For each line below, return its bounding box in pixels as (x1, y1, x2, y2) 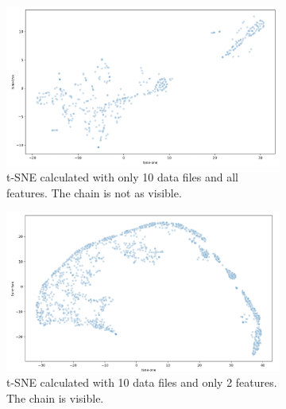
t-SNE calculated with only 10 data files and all (6, 169, 238, 185)
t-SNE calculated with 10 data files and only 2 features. (6, 374, 277, 391)
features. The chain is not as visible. (6, 184, 182, 201)
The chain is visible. (6, 390, 104, 407)
